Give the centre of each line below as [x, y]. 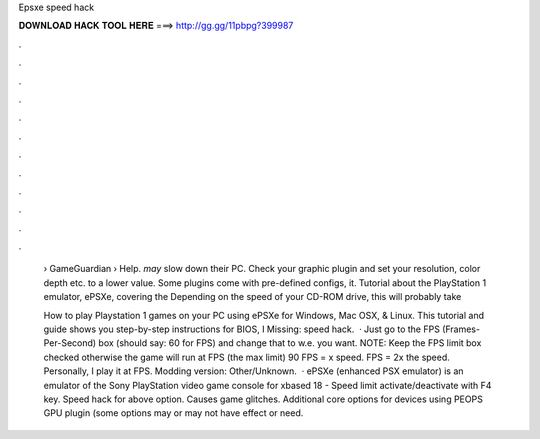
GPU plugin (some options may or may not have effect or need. [173, 413]
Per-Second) [70, 343]
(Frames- [460, 329]
